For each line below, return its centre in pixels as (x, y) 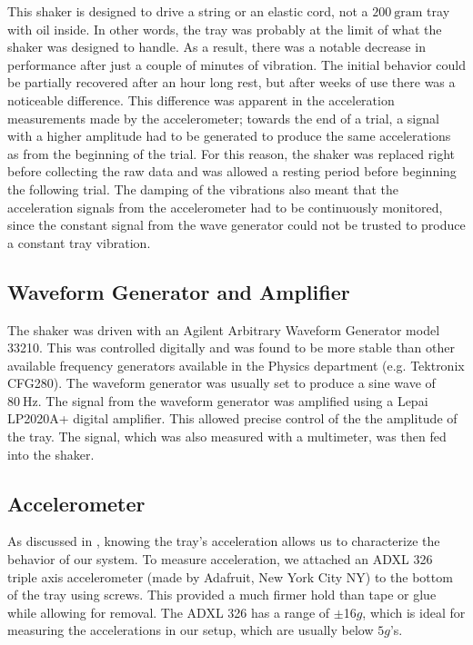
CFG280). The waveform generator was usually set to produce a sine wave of (221, 383)
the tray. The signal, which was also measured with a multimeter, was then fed (227, 437)
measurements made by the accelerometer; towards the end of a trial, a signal (223, 118)
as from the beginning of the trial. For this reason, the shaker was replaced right (231, 153)
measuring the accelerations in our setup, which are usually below (191, 630)
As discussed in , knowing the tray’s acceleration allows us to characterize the (224, 541)
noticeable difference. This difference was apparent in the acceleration (201, 99)
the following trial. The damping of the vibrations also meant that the (203, 189)
